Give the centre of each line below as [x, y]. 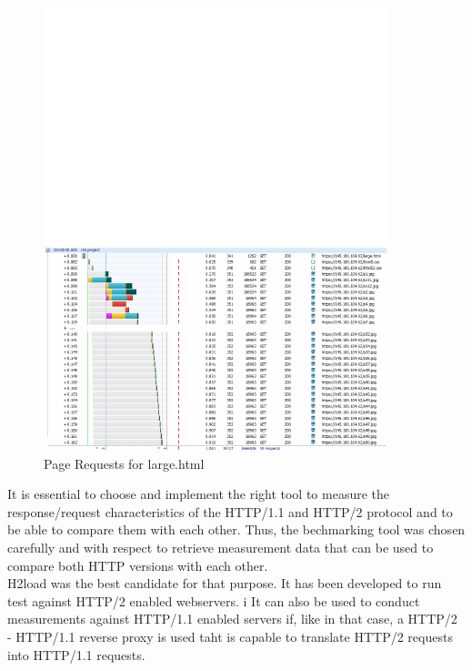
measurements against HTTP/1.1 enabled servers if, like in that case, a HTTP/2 [232, 619]
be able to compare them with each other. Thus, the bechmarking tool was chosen [236, 529]
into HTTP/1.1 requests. [76, 654]
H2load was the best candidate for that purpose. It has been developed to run [225, 583]
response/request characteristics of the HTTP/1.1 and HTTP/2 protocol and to [230, 511]
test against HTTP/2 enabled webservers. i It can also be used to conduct [214, 600]
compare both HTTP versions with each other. [138, 565]
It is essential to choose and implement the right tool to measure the [199, 494]
